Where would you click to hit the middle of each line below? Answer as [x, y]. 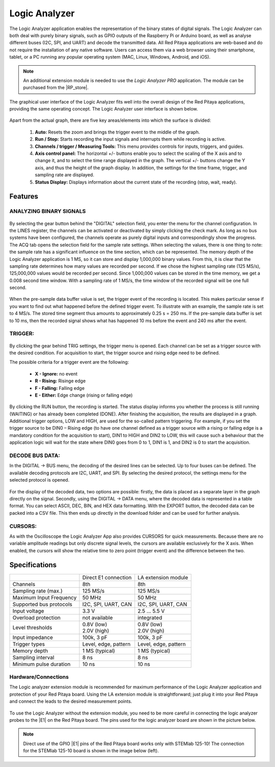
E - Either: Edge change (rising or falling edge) [84, 395]
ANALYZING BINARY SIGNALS [48, 211]
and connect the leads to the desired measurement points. [71, 701]
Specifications [33, 565]
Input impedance [33, 637]
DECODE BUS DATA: [35, 456]
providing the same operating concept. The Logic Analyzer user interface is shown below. [104, 109]
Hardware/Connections [39, 677]
